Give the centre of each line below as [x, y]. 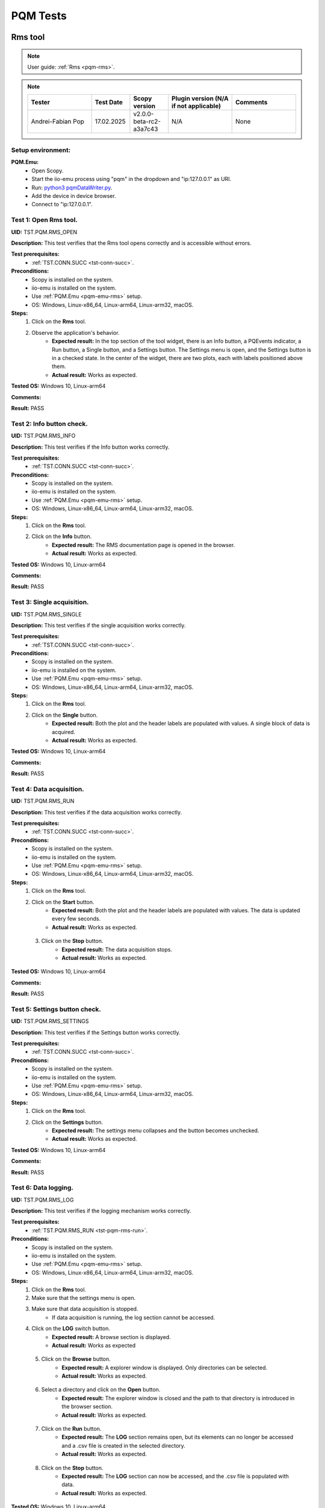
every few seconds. [76, 919]
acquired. [63, 732]
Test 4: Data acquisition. [48, 789]
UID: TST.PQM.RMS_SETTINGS [50, 1021]
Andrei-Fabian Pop [57, 121]
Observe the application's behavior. [76, 332]
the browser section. [87, 1407]
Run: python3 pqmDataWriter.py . [72, 188]
